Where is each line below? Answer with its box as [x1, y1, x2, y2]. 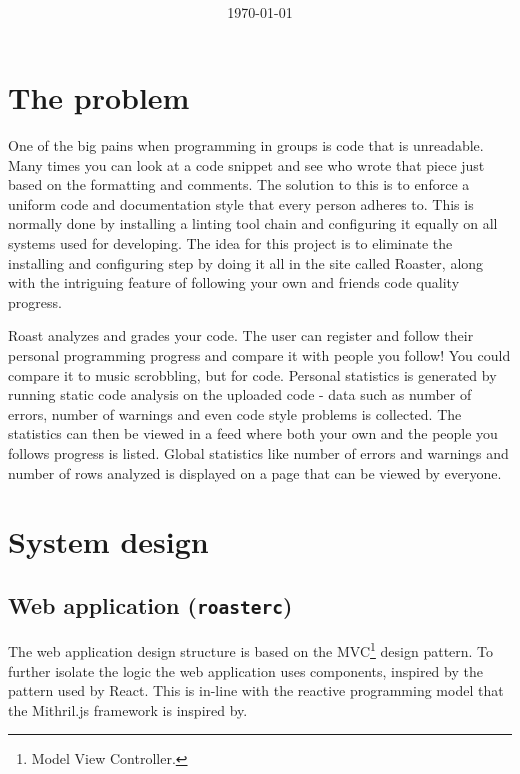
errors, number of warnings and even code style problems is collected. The [8, 403, 462, 424]
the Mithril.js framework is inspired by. [8, 699, 248, 720]
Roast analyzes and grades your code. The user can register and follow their [8, 325, 474, 346]
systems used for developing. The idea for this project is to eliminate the [8, 233, 453, 254]
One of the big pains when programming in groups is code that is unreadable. [8, 135, 484, 156]
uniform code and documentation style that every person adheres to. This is [8, 193, 474, 214]
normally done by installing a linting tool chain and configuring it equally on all [8, 213, 498, 234]
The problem [8, 77, 190, 118]
